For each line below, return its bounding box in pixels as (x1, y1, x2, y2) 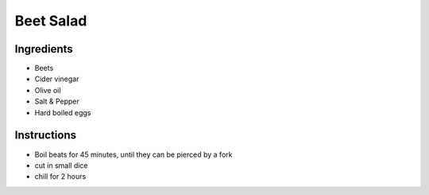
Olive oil (34, 85, 61, 95)
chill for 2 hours (34, 172, 87, 181)
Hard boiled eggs (34, 107, 91, 117)
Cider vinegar (34, 74, 79, 84)
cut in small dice (34, 160, 88, 170)
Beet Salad (14, 12, 87, 29)
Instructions (14, 128, 77, 142)
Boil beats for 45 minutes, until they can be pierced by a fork (34, 150, 233, 159)
